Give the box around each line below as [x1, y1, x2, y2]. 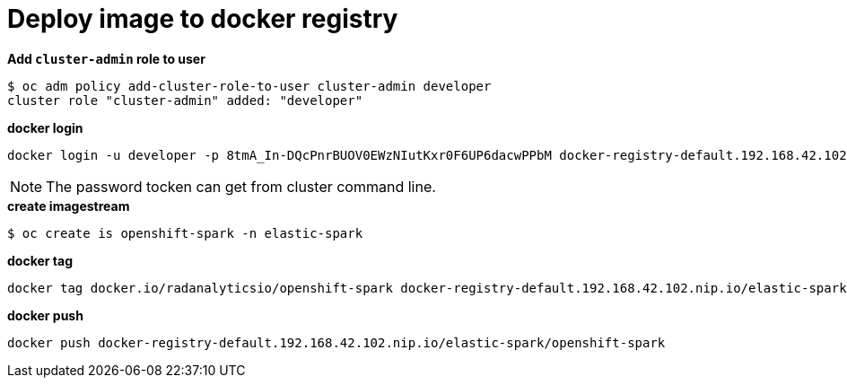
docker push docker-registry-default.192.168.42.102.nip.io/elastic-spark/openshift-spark [7, 335, 666, 350]
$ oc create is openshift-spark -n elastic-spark [7, 225, 363, 241]
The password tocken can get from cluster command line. [46, 177, 436, 196]
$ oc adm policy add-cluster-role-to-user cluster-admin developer [7, 78, 492, 93]
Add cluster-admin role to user [7, 50, 205, 66]
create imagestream [7, 197, 130, 214]
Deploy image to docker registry [7, 4, 398, 34]
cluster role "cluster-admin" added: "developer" [7, 92, 363, 108]
